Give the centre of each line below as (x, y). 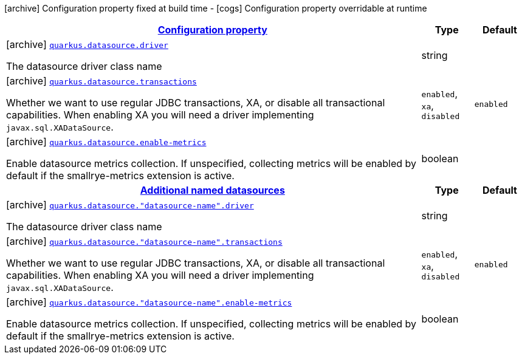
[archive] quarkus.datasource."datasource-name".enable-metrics (149, 302)
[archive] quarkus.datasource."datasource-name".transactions (144, 241)
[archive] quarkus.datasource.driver (87, 44)
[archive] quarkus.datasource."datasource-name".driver (130, 205)
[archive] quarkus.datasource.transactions (101, 81)
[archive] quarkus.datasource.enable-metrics (106, 142)
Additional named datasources (212, 190)
